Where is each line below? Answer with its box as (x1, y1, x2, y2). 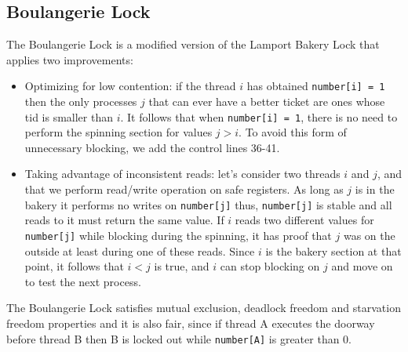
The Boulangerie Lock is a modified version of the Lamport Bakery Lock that (6, 36, 380, 53)
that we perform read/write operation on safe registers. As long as (24, 181, 344, 198)
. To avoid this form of (239, 124, 347, 140)
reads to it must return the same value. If (24, 212, 224, 228)
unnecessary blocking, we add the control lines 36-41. (24, 139, 280, 155)
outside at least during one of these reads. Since (24, 242, 255, 259)
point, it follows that (24, 258, 124, 274)
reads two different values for (235, 212, 374, 228)
